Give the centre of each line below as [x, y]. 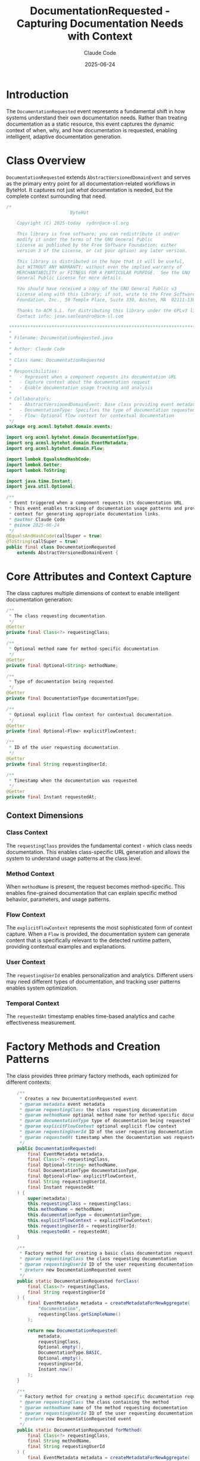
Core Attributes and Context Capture [99, 577]
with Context [100, 36]
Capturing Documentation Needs [100, 24]
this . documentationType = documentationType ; [85, 1215]
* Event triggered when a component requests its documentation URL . [97, 503]
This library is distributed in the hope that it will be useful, [101, 261]
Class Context [27, 832]
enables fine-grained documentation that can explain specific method [92, 893]
